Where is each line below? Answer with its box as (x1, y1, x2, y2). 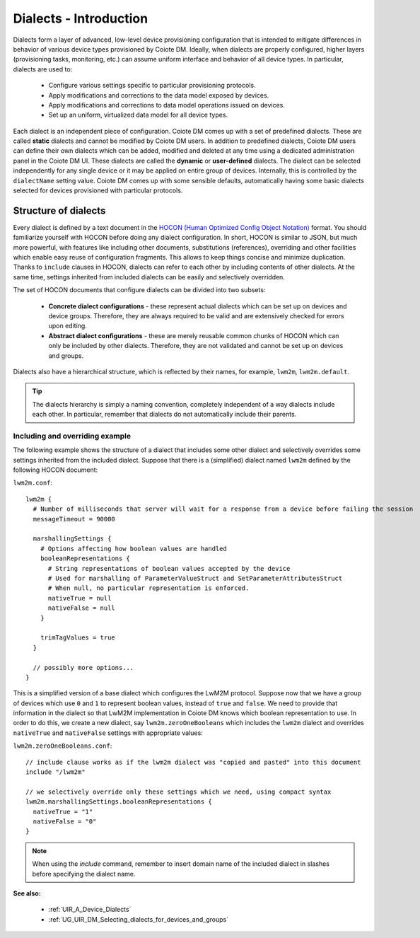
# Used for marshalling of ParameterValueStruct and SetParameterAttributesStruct (47, 574, 343, 582)
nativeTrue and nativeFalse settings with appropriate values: (13, 729, 203, 737)
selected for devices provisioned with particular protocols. (13, 186, 183, 195)
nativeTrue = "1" (33, 807, 93, 816)
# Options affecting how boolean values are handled (40, 545, 228, 552)
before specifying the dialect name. (32, 869, 136, 878)
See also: (13, 888, 42, 898)
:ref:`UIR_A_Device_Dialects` (48, 905, 132, 914)
